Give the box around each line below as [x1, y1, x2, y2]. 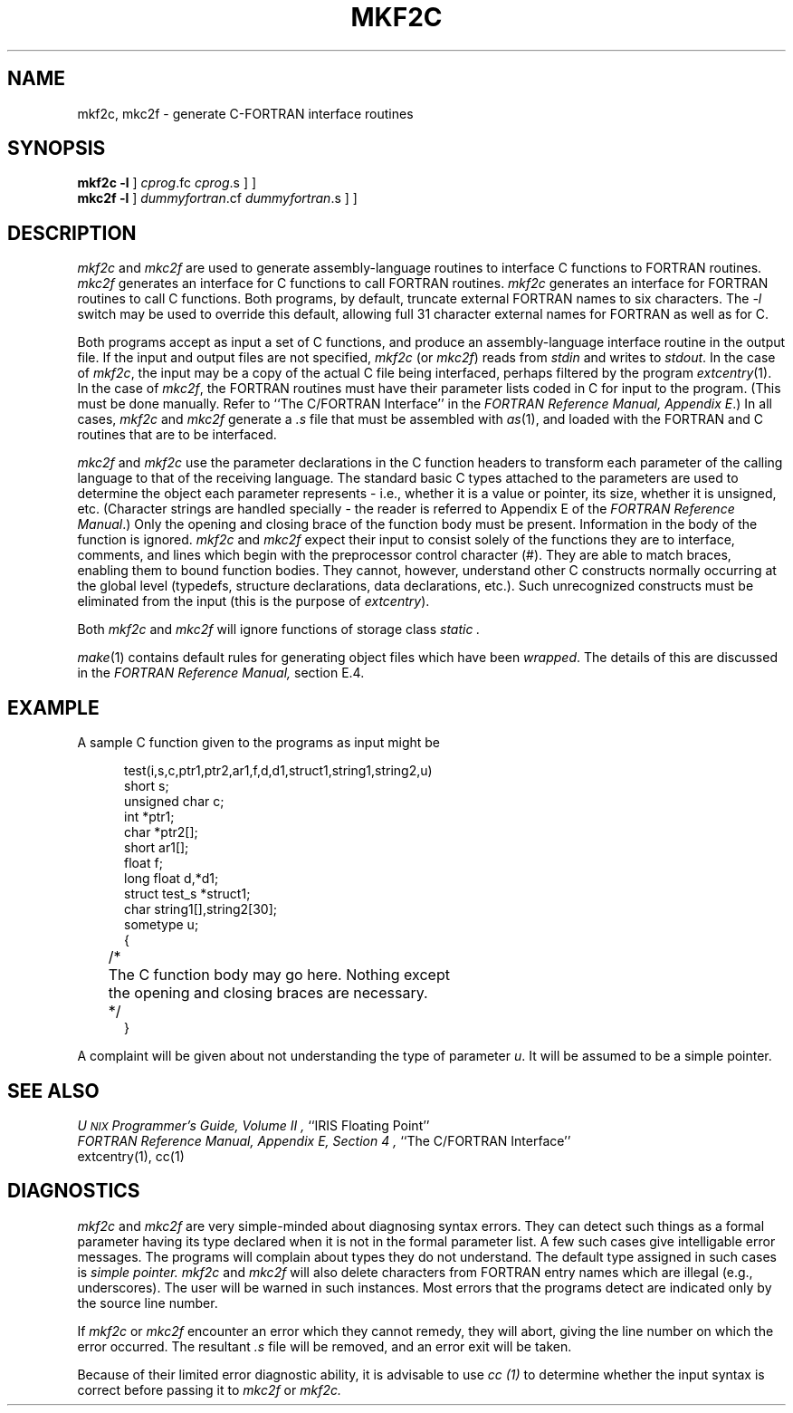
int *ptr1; [124, 809, 175, 825]
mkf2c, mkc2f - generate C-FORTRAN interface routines [77, 105, 414, 121]
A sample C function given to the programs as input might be [77, 735, 441, 751]
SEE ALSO [7, 1079, 100, 1102]
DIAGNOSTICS [7, 1179, 140, 1203]
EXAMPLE [7, 696, 100, 719]
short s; [124, 778, 169, 794]
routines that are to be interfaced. [77, 427, 277, 443]
